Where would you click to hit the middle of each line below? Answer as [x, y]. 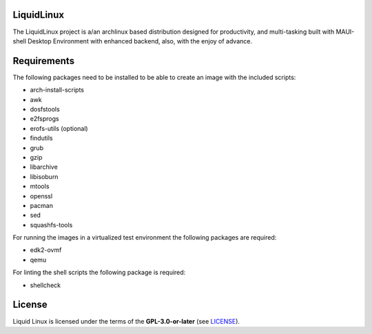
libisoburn [44, 176]
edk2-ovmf [46, 250]
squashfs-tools [51, 225]
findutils [41, 138]
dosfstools [45, 109]
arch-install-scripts [57, 90]
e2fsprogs [44, 119]
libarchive [44, 167]
